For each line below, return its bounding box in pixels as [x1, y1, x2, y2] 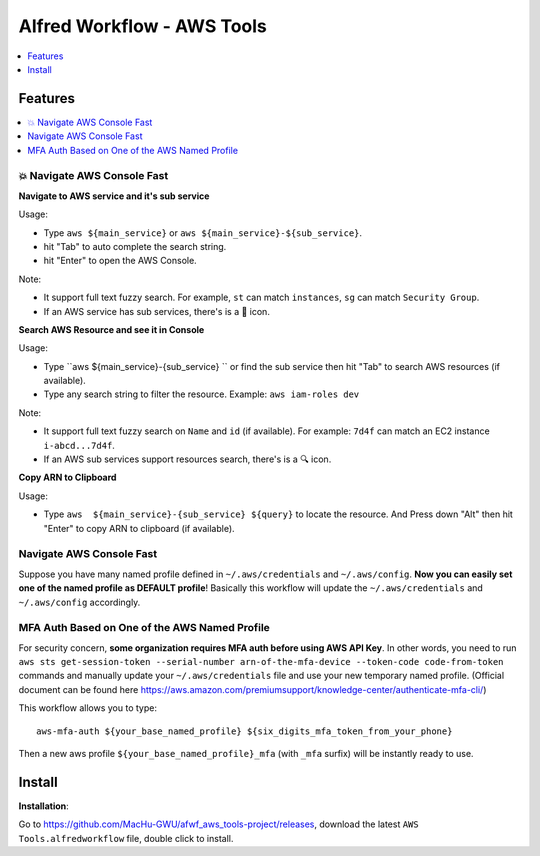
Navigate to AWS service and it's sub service [18, 190, 210, 202]
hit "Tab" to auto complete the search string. [43, 240, 227, 252]
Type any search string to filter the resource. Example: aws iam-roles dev [43, 388, 360, 400]
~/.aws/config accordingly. [18, 596, 141, 608]
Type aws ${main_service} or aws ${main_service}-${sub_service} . [43, 226, 363, 239]
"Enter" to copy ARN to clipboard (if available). [43, 522, 235, 534]
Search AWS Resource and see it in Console [18, 323, 205, 335]
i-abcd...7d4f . [43, 439, 115, 451]
